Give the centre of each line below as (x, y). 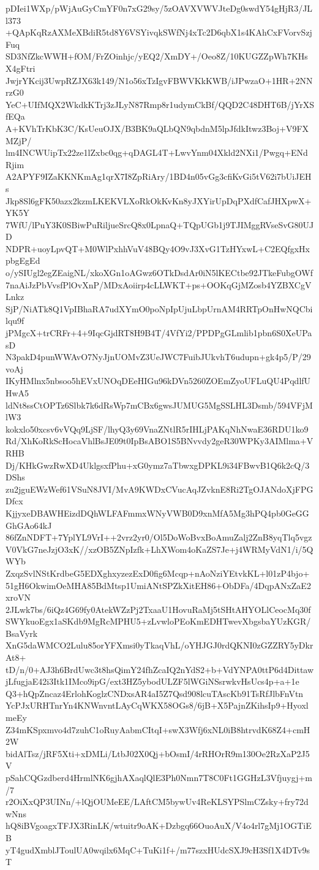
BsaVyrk (22, 633)
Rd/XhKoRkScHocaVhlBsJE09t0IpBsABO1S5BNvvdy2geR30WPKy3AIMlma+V (159, 441)
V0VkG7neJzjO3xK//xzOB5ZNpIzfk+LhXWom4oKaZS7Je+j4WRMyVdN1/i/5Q (159, 549)
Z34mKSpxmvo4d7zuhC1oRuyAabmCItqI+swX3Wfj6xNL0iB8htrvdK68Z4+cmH (158, 729)
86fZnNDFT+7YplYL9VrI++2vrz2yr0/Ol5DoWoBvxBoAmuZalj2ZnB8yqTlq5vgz (159, 537)
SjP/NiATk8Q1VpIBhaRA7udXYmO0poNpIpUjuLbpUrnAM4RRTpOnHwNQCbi (159, 308)
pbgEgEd (23, 260)
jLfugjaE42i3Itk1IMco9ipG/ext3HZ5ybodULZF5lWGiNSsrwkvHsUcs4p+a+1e (152, 681)
